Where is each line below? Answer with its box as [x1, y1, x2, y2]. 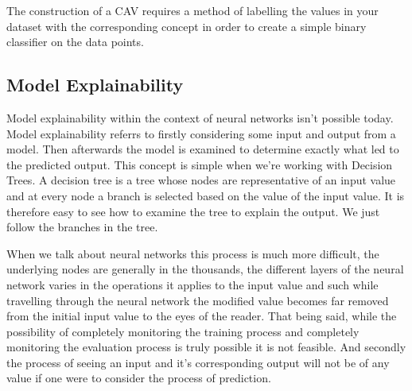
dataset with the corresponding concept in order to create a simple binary [6, 17, 367, 34]
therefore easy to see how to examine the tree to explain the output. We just [6, 203, 380, 219]
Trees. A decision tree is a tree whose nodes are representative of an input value [6, 172, 396, 188]
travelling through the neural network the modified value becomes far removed [6, 292, 389, 308]
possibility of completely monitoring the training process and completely [6, 323, 360, 339]
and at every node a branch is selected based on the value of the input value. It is [6, 187, 405, 203]
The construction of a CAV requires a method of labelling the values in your [6, 2, 379, 18]
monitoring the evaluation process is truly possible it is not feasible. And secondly [6, 339, 406, 355]
